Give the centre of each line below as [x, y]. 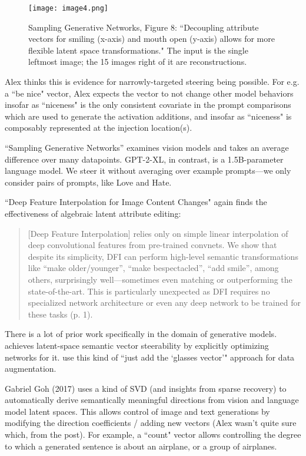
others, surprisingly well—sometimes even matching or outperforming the [160, 279]
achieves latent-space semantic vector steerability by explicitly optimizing [137, 345]
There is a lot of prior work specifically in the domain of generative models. [141, 334]
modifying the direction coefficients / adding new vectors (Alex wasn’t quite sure [151, 423]
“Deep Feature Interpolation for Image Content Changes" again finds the [136, 202]
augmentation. [31, 369]
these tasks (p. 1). [60, 314]
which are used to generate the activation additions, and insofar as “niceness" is [148, 116]
